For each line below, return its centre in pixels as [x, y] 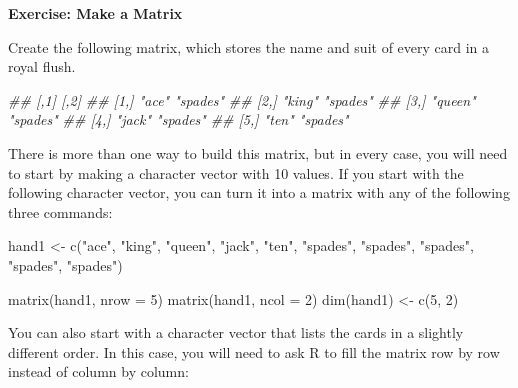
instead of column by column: [98, 371]
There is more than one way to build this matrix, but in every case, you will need [258, 152]
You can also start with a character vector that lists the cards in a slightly [236, 332]
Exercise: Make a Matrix [95, 13]
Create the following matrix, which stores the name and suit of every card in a [249, 46]
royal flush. [42, 66]
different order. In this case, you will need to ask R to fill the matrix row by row [254, 351]
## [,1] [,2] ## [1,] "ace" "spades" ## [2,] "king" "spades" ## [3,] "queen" [242, 99]
